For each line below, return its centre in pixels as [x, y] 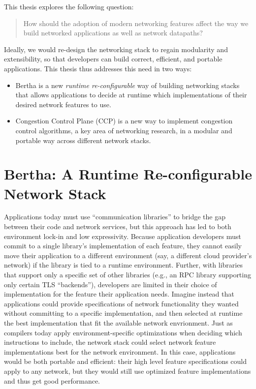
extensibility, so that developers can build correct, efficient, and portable [113, 59]
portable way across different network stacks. [83, 140]
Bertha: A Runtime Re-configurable [128, 174]
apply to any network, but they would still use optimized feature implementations [128, 371]
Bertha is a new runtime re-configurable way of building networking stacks [128, 85]
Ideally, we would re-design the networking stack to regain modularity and [116, 49]
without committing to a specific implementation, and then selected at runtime [123, 313]
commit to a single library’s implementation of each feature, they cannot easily [123, 246]
